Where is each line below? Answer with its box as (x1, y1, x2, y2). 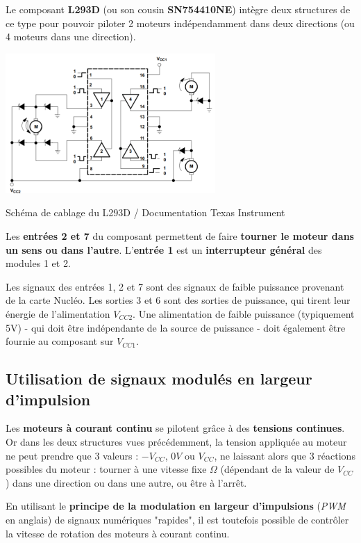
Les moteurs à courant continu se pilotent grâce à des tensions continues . (6, 421, 345, 435)
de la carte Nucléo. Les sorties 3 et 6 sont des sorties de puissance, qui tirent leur (6, 293, 351, 307)
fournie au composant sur (6, 334, 114, 348)
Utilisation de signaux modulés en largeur (6, 368, 312, 389)
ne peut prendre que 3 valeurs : (6, 448, 139, 462)
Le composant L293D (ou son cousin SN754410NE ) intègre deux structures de (6, 2, 351, 16)
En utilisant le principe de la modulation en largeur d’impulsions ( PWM (6, 499, 346, 513)
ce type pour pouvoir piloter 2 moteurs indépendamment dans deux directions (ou (6, 15, 355, 30)
